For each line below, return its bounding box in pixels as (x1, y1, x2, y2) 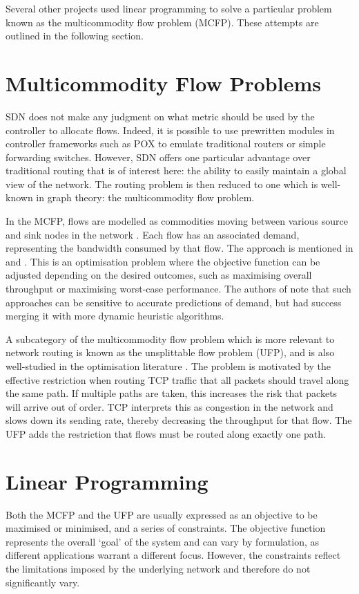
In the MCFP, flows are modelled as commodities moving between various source (6, 214, 348, 228)
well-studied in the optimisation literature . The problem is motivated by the (6, 359, 331, 373)
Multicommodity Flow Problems (6, 68, 321, 97)
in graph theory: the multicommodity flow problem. (36, 190, 255, 205)
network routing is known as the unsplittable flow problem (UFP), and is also (6, 345, 335, 360)
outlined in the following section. (6, 28, 144, 43)
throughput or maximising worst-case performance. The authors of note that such (6, 281, 351, 296)
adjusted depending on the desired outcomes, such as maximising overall (6, 268, 312, 282)
